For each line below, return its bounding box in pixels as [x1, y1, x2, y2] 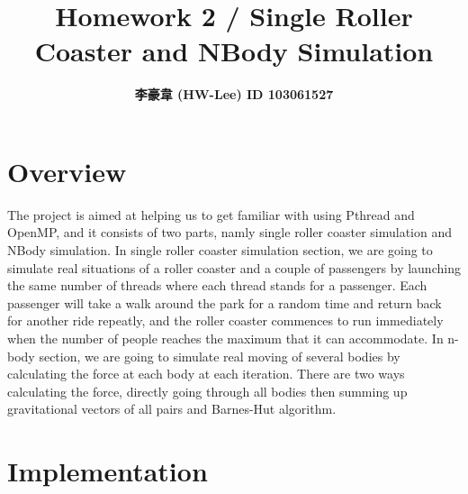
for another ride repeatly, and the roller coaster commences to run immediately [7, 311, 444, 330]
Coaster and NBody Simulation [34, 32, 434, 69]
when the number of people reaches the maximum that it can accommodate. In [7, 329, 444, 347]
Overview [7, 152, 127, 189]
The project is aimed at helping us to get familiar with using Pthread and [7, 205, 415, 224]
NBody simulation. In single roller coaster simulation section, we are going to [7, 241, 433, 260]
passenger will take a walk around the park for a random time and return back [7, 293, 442, 312]
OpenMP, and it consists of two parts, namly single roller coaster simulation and [7, 223, 453, 242]
